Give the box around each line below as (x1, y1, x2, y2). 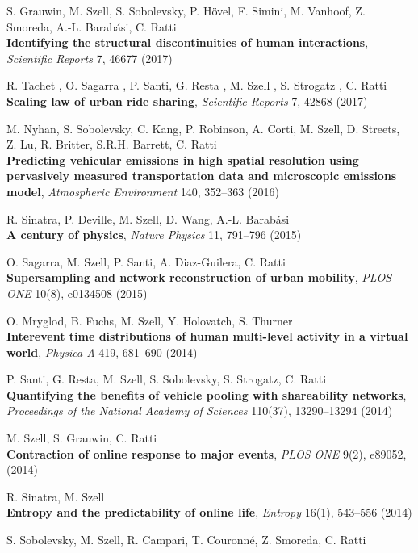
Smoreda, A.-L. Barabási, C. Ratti (6, 18, 177, 35)
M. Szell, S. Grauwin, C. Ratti (6, 429, 157, 446)
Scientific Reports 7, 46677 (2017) (6, 49, 173, 66)
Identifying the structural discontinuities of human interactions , (6, 34, 369, 51)
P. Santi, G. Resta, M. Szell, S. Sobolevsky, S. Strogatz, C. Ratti (6, 371, 327, 388)
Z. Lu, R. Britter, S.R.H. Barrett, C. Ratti (6, 136, 217, 153)
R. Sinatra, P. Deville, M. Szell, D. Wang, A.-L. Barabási (6, 210, 290, 227)
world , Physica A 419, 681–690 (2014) (6, 343, 198, 360)
